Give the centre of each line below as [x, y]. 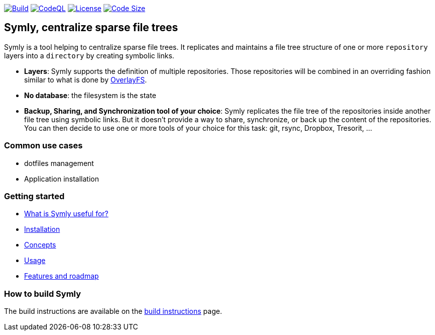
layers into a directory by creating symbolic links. [89, 55]
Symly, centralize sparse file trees [91, 28]
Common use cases [43, 146]
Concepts [40, 245]
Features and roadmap [62, 276]
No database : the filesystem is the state [90, 95]
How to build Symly [43, 294]
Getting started [34, 196]
